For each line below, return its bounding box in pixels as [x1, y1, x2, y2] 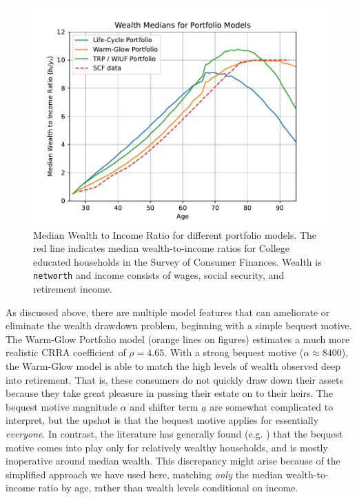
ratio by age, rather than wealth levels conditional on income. [38, 480, 298, 495]
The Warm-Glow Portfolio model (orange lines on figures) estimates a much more [6, 331, 350, 346]
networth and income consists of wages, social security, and [33, 268, 285, 282]
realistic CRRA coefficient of [6, 345, 126, 360]
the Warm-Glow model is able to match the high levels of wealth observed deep [6, 359, 341, 373]
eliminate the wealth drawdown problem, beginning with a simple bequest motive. [6, 318, 352, 333]
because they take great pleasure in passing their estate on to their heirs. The [6, 386, 334, 400]
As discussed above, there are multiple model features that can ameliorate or [6, 304, 330, 319]
